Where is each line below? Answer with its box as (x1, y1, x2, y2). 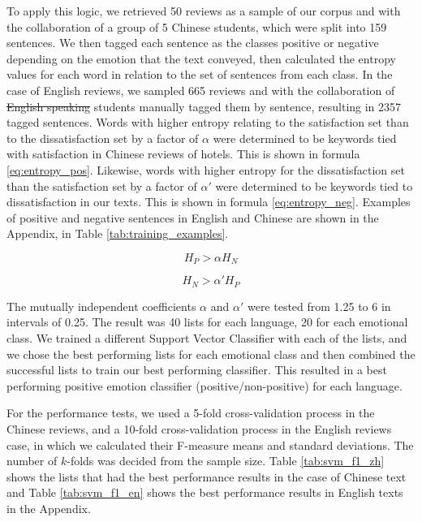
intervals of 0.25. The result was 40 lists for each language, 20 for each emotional (6, 313, 408, 330)
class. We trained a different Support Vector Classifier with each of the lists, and (6, 330, 407, 346)
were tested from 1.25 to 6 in (247, 297, 391, 314)
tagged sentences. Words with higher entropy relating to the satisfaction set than (6, 114, 409, 131)
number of (6, 452, 58, 469)
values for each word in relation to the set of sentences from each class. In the (6, 66, 393, 83)
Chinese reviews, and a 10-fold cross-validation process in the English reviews (6, 420, 392, 437)
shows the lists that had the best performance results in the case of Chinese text (6, 468, 407, 485)
